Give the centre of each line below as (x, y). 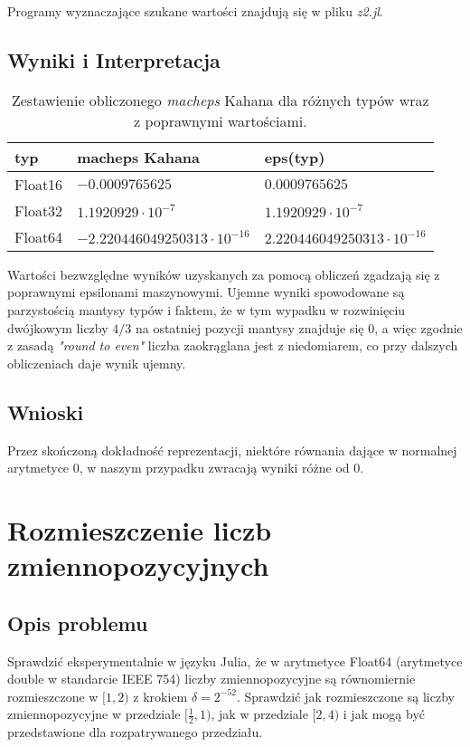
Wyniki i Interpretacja (114, 59)
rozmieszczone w (53, 696)
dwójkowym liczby (58, 327)
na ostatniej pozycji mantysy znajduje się (249, 327)
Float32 (39, 210)
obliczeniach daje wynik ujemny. (97, 363)
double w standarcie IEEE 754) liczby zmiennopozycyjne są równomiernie (211, 679)
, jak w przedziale (259, 714)
